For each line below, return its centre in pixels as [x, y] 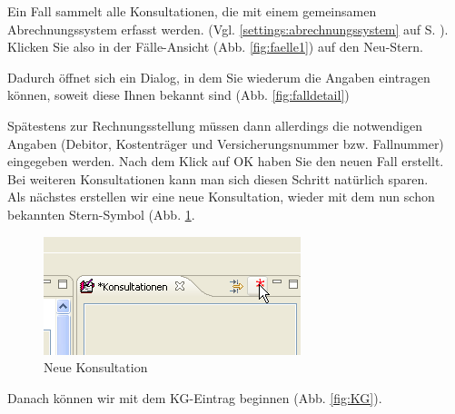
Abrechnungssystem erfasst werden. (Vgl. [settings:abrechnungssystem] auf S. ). [228, 29]
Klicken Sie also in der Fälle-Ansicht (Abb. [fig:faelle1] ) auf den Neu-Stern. [215, 47]
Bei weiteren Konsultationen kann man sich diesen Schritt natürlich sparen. [218, 178]
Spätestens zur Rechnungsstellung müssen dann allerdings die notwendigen [215, 125]
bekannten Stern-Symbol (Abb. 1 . [101, 214]
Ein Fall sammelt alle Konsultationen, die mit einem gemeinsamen [192, 11]
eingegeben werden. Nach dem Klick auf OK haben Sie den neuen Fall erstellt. [226, 161]
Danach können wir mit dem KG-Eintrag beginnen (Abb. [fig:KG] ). [195, 397]
